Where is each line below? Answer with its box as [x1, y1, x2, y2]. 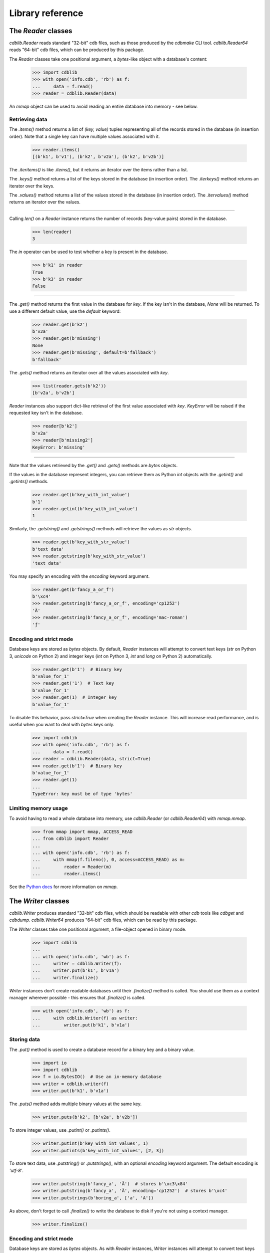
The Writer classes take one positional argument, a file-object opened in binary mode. [9, 926, 187, 932]
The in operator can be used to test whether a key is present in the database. [9, 249, 168, 255]
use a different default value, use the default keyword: [9, 308, 121, 314]
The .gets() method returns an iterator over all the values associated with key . [9, 369, 169, 375]
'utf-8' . [9, 1167, 23, 1173]
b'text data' [32, 546, 64, 552]
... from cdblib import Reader [32, 836, 109, 842]
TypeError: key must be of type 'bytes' [32, 791, 132, 797]
